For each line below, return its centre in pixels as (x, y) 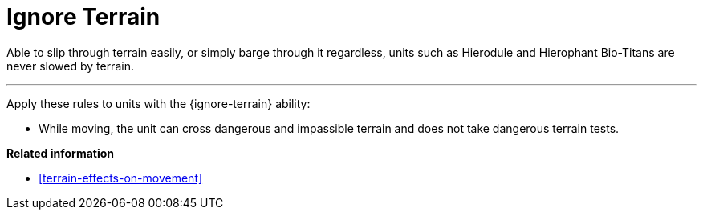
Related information (61, 153)
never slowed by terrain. (70, 66)
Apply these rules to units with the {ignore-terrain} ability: (158, 103)
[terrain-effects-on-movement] (121, 178)
